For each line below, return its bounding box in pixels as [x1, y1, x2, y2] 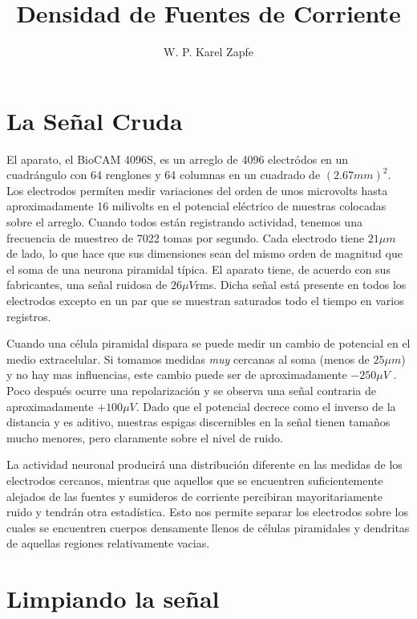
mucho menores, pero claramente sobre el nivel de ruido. [6, 429, 283, 446]
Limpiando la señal [6, 582, 220, 615]
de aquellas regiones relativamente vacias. [6, 535, 210, 552]
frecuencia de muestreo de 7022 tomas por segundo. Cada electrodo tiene [6, 229, 365, 246]
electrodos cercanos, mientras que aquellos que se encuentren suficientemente [6, 471, 383, 488]
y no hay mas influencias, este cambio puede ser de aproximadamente [6, 366, 347, 383]
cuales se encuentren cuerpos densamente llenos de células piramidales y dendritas [6, 519, 410, 536]
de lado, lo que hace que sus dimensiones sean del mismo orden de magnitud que [6, 245, 403, 262]
